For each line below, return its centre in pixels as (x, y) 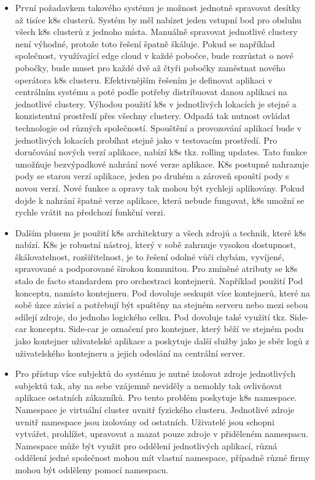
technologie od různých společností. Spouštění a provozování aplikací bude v (158, 127)
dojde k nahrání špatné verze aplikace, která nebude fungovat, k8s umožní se (160, 200)
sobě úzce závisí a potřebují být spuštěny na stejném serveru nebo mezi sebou (161, 305)
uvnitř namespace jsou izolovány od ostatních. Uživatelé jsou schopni (145, 421)
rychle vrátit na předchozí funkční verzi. (90, 212)
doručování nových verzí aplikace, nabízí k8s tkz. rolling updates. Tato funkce (161, 152)
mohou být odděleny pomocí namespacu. (92, 469)
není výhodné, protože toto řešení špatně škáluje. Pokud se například (145, 43)
